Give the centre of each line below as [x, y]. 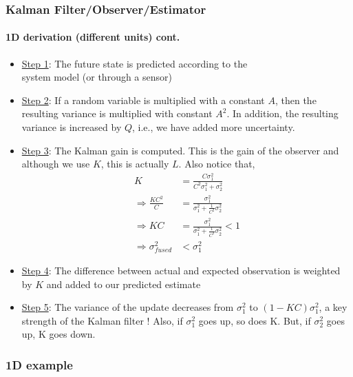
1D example [39, 364]
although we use [56, 164]
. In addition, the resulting [282, 113]
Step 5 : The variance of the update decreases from [128, 307]
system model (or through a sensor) [97, 77]
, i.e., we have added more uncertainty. [214, 127]
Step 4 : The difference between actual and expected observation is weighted [181, 270]
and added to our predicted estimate [124, 284]
